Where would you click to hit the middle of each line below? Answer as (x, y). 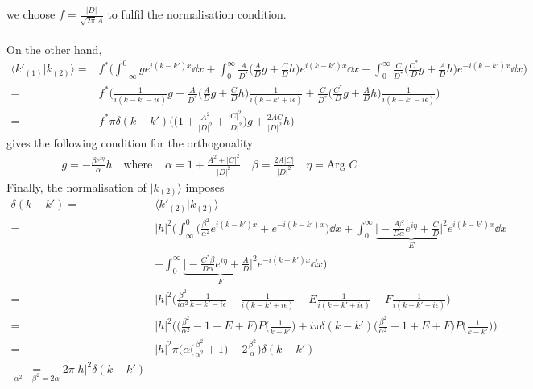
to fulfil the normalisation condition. (197, 14)
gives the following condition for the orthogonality (130, 143)
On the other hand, (54, 49)
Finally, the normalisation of (76, 186)
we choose (31, 14)
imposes (205, 186)
